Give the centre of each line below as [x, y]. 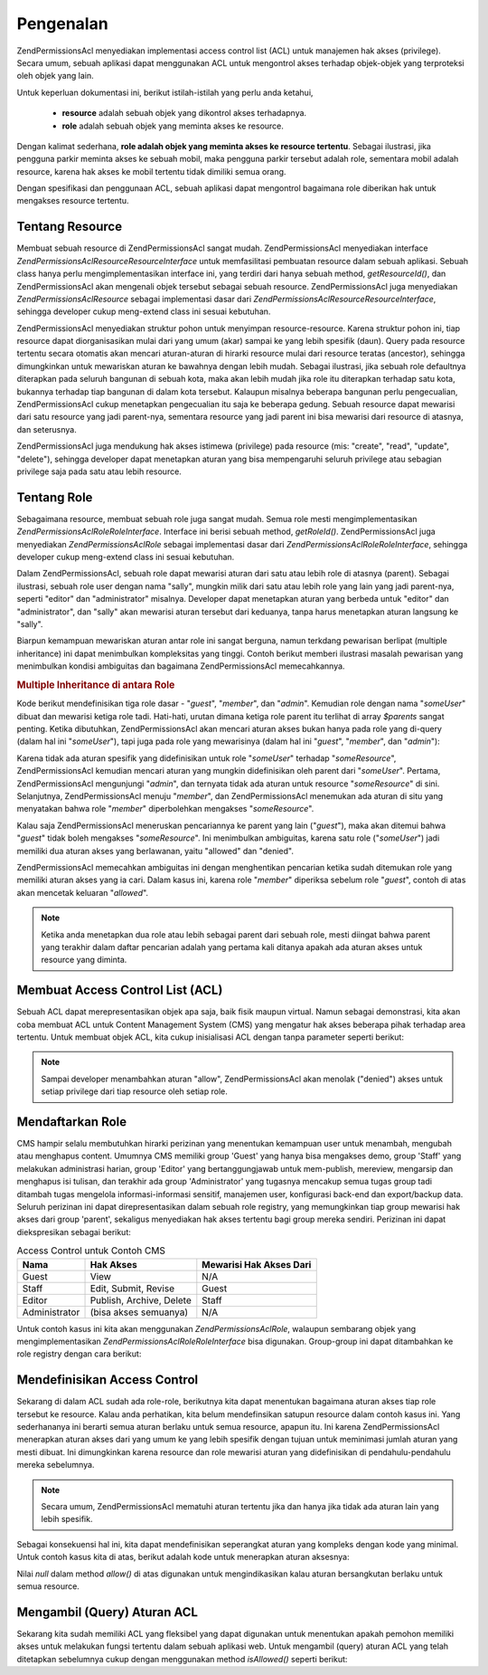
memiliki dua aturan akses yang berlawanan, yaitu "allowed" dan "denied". [155, 851]
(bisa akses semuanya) [139, 1312]
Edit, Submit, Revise [132, 1288]
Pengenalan [62, 24]
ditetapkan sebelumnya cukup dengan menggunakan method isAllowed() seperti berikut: [182, 1659]
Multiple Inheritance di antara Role [96, 685]
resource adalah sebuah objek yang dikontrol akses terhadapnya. [184, 113]
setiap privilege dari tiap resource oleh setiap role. [134, 1091]
